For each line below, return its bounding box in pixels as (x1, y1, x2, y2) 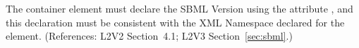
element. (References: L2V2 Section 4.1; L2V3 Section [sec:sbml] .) (6, 29, 293, 43)
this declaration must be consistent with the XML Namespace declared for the (6, 15, 345, 29)
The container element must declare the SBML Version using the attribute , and (6, 1, 353, 15)
